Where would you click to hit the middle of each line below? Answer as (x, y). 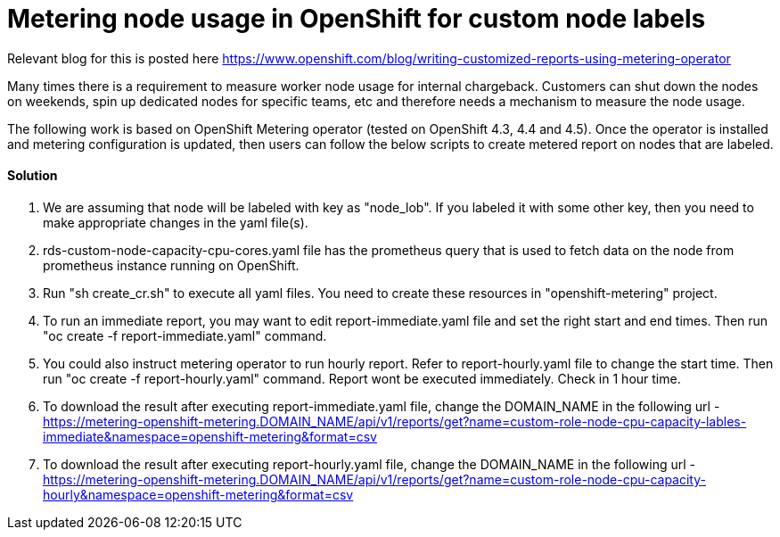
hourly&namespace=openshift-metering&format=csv (198, 494)
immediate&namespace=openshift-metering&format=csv (210, 436)
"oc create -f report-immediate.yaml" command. (185, 335)
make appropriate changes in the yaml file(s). (176, 222)
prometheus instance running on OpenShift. (171, 265)
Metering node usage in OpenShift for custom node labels (357, 19)
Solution (33, 176)
